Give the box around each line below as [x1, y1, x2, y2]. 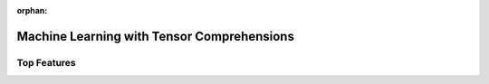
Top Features [16, 56, 76, 69]
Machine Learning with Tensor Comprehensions [16, 28, 294, 44]
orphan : [16, 5, 48, 15]
